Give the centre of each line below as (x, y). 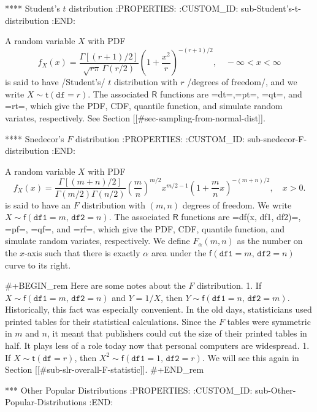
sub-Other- (276, 390)
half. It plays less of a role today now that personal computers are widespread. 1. (157, 345)
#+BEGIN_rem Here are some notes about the (95, 285)
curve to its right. (38, 265)
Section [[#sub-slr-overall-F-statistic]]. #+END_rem (105, 369)
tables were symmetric (269, 321)
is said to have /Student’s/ (55, 82)
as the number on (270, 241)
